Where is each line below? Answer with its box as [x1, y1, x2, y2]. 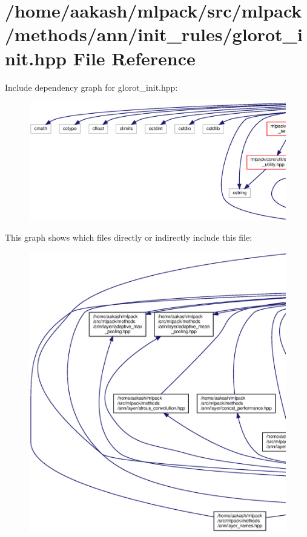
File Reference [73, 45, 196, 70]
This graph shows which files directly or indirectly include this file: [5, 231, 253, 244]
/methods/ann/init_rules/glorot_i [5, 22, 303, 47]
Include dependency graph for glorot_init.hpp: [5, 80, 178, 93]
